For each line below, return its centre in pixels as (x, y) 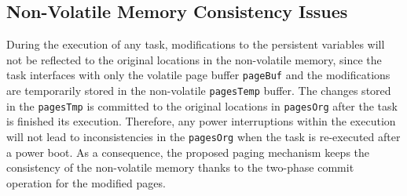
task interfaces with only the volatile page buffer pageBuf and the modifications (198, 75)
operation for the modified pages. (86, 182)
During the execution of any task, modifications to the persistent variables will (196, 44)
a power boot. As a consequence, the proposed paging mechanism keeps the (188, 152)
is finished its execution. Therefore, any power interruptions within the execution (201, 121)
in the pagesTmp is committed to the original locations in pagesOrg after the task (202, 105)
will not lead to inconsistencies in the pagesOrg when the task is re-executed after (203, 136)
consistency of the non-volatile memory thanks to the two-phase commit (180, 167)
